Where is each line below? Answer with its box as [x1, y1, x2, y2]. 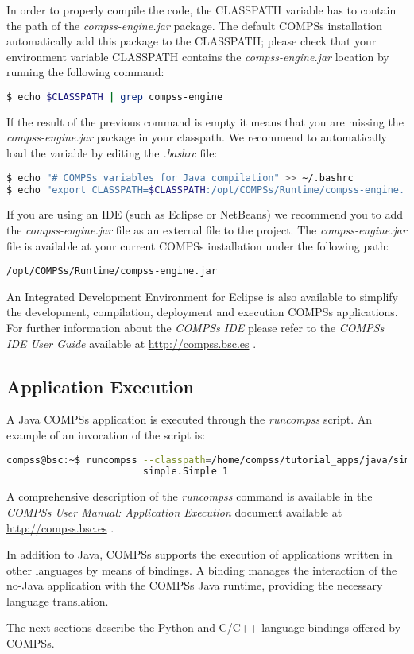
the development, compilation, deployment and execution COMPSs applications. [6, 304, 398, 320]
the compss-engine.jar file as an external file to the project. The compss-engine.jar [6, 221, 407, 238]
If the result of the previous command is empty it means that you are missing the [6, 113, 404, 130]
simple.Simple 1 [142, 466, 229, 478]
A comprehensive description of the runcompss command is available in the [6, 488, 373, 505]
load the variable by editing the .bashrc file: [6, 145, 218, 161]
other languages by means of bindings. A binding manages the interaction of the [6, 561, 397, 578]
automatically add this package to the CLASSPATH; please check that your [6, 33, 377, 49]
